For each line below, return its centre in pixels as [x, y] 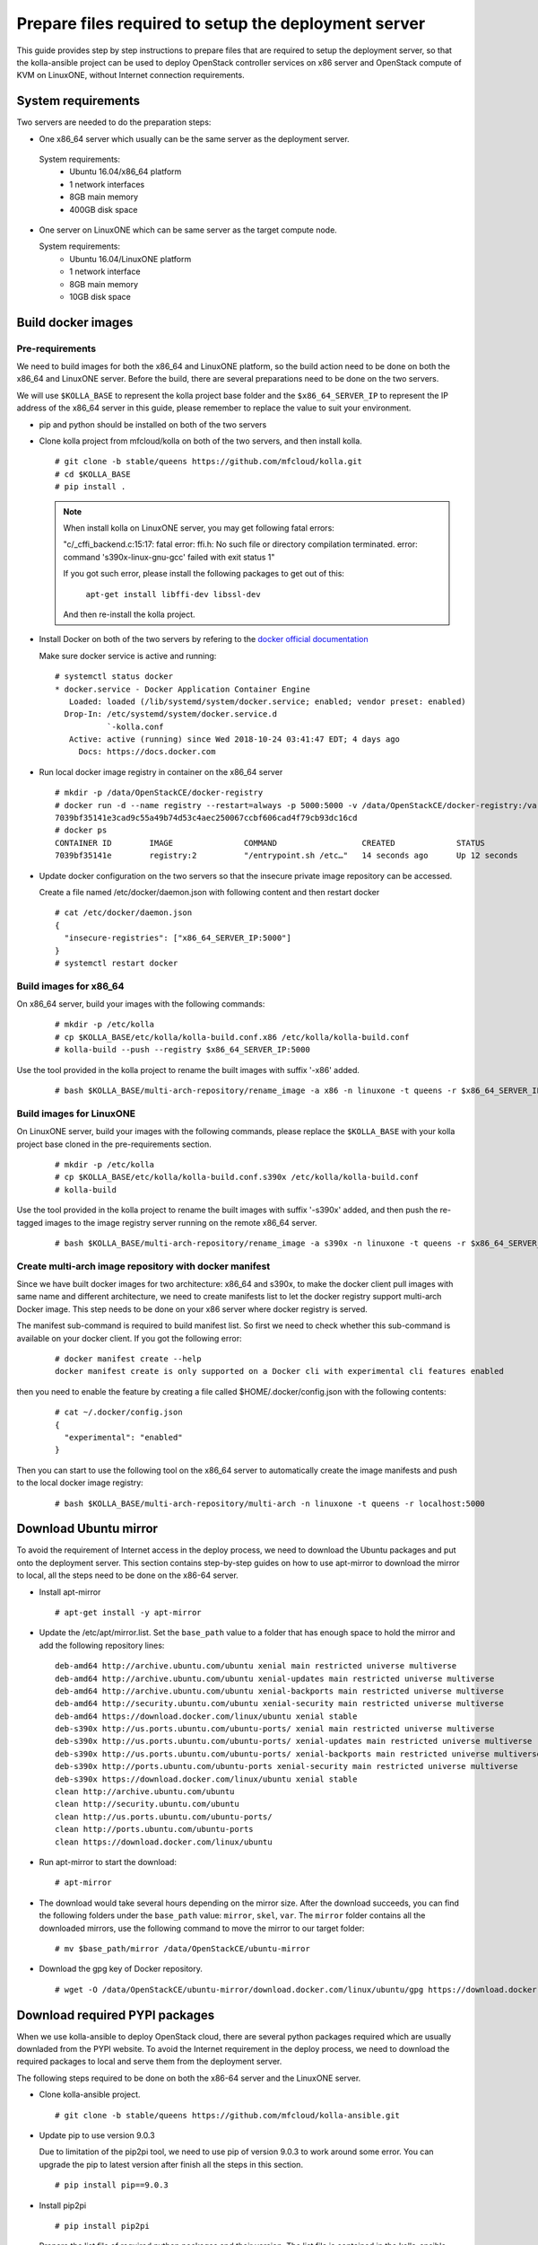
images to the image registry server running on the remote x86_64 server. [181, 1222]
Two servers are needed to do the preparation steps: [114, 122]
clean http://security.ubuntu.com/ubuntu [147, 1804]
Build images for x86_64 [70, 986]
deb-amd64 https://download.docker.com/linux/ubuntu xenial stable [206, 1716]
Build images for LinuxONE [76, 1114]
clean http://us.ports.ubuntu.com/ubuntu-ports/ [164, 1817]
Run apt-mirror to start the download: [108, 1862]
